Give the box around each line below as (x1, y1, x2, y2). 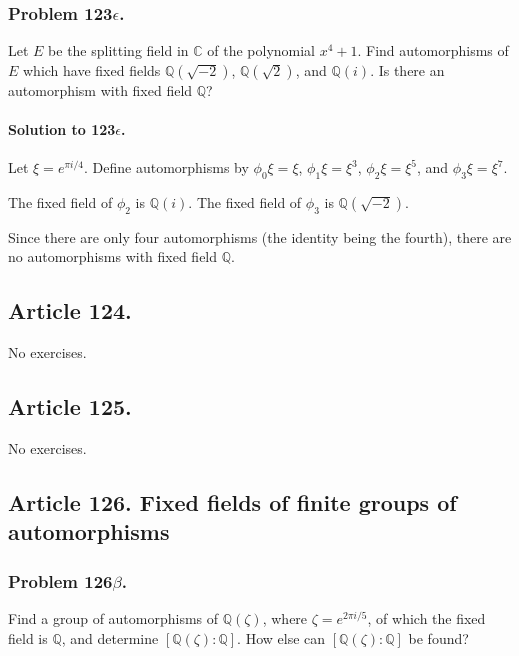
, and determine (61, 627, 159, 648)
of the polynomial (207, 40, 315, 61)
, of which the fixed (367, 607, 486, 628)
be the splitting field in (48, 40, 189, 61)
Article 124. (8, 295, 132, 326)
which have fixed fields (23, 59, 161, 80)
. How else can (237, 627, 326, 648)
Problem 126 (8, 568, 113, 593)
